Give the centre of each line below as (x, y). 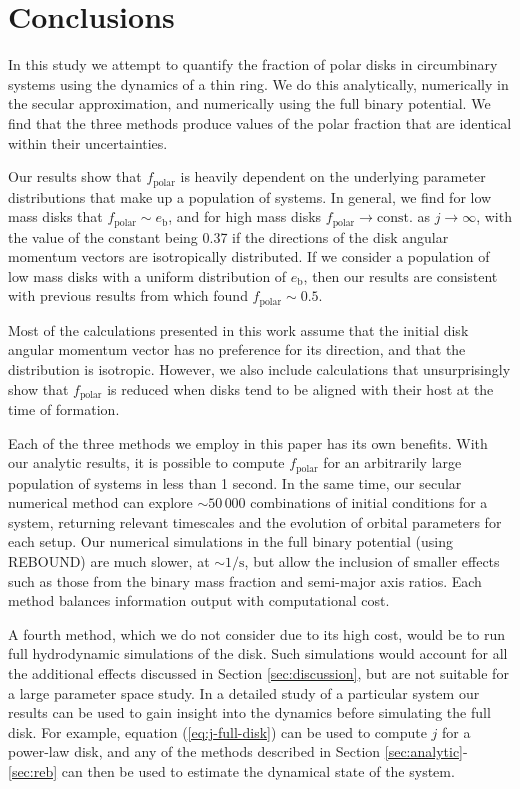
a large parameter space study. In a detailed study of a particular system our (244, 692)
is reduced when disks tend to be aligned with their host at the (300, 388)
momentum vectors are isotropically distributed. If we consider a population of (249, 256)
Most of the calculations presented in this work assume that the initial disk (238, 329)
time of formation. (64, 409)
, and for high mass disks (245, 216)
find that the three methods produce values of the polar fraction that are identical (260, 122)
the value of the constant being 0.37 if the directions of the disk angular (228, 236)
